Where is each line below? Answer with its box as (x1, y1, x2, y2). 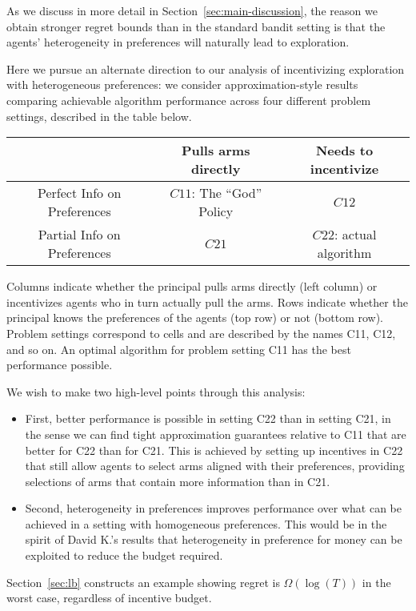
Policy (198, 202, 234, 221)
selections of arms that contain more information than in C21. (25, 472, 330, 489)
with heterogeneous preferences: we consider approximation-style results (6, 76, 358, 93)
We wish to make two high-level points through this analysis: (6, 383, 306, 400)
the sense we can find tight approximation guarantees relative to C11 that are (25, 425, 406, 442)
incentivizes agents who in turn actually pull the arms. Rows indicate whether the (6, 293, 408, 310)
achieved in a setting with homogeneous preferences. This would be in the (25, 515, 387, 532)
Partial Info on (38, 225, 121, 244)
